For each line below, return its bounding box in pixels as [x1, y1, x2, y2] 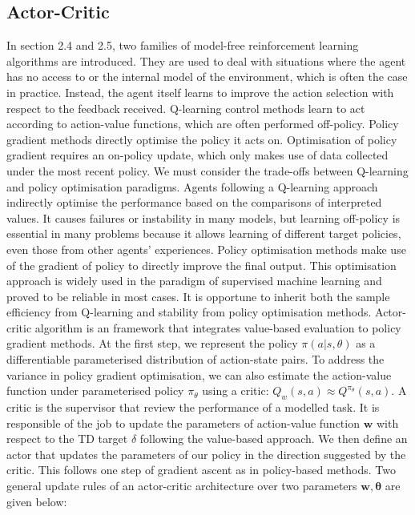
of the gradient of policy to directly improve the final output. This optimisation [6, 256, 397, 273]
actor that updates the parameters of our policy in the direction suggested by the [6, 445, 406, 462]
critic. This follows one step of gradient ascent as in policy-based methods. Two [6, 461, 396, 478]
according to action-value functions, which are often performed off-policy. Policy [6, 115, 399, 132]
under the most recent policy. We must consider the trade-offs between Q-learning [6, 162, 409, 179]
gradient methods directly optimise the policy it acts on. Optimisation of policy [6, 131, 397, 147]
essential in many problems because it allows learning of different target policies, [6, 225, 401, 242]
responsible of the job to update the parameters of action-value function [6, 414, 360, 431]
